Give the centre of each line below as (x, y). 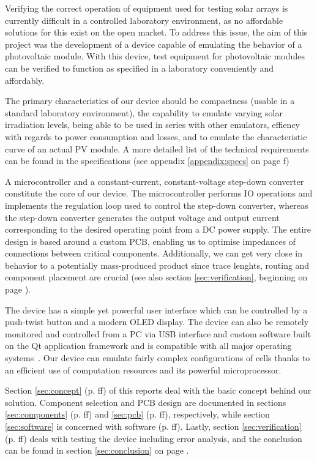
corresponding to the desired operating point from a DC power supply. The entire (158, 229)
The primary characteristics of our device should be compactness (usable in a (150, 101)
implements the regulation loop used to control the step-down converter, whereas (157, 205)
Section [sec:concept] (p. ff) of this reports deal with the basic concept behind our (158, 390)
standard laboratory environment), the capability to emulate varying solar (144, 112)
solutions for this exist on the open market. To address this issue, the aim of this (156, 32)
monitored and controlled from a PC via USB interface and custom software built (158, 333)
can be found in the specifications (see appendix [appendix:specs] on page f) (147, 161)
